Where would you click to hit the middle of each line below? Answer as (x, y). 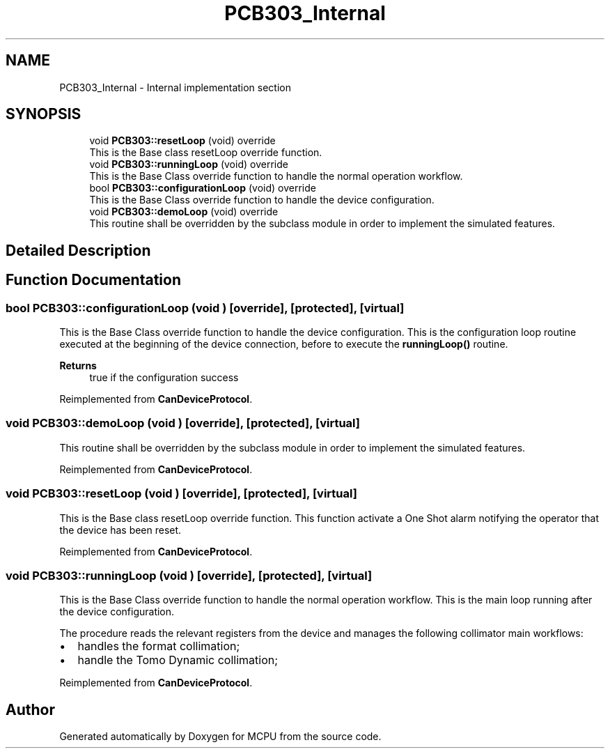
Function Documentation (93, 280)
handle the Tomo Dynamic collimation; (178, 660)
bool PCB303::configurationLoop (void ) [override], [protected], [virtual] (205, 308)
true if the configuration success (164, 378)
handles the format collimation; (159, 646)
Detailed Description (78, 250)
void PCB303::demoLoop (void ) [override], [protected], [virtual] (183, 423)
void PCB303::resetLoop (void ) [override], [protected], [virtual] (181, 494)
